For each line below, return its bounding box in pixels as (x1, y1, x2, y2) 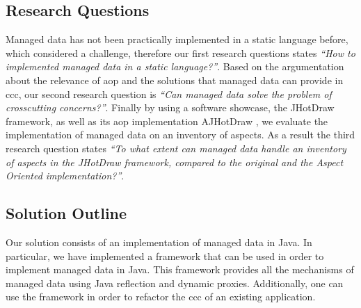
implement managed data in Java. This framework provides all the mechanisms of (6, 262, 354, 277)
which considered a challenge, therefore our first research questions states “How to (6, 45, 355, 60)
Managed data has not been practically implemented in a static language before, (6, 32, 348, 47)
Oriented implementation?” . (6, 168, 125, 183)
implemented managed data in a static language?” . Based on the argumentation (6, 59, 344, 74)
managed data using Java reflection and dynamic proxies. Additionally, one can (6, 275, 344, 290)
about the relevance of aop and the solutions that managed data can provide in (6, 72, 344, 87)
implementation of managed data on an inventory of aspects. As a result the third (6, 127, 355, 142)
